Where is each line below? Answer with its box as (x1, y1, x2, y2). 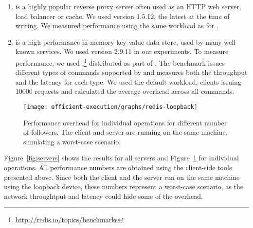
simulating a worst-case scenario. (23, 136, 121, 146)
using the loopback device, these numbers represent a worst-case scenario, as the (4, 181, 243, 192)
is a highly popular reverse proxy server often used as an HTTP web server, (15, 1, 241, 11)
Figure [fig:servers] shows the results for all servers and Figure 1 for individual (4, 153, 239, 163)
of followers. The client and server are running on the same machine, (23, 127, 228, 137)
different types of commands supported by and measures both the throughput (15, 67, 248, 77)
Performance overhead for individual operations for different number (23, 117, 227, 127)
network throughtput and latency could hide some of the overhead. (4, 191, 203, 201)
